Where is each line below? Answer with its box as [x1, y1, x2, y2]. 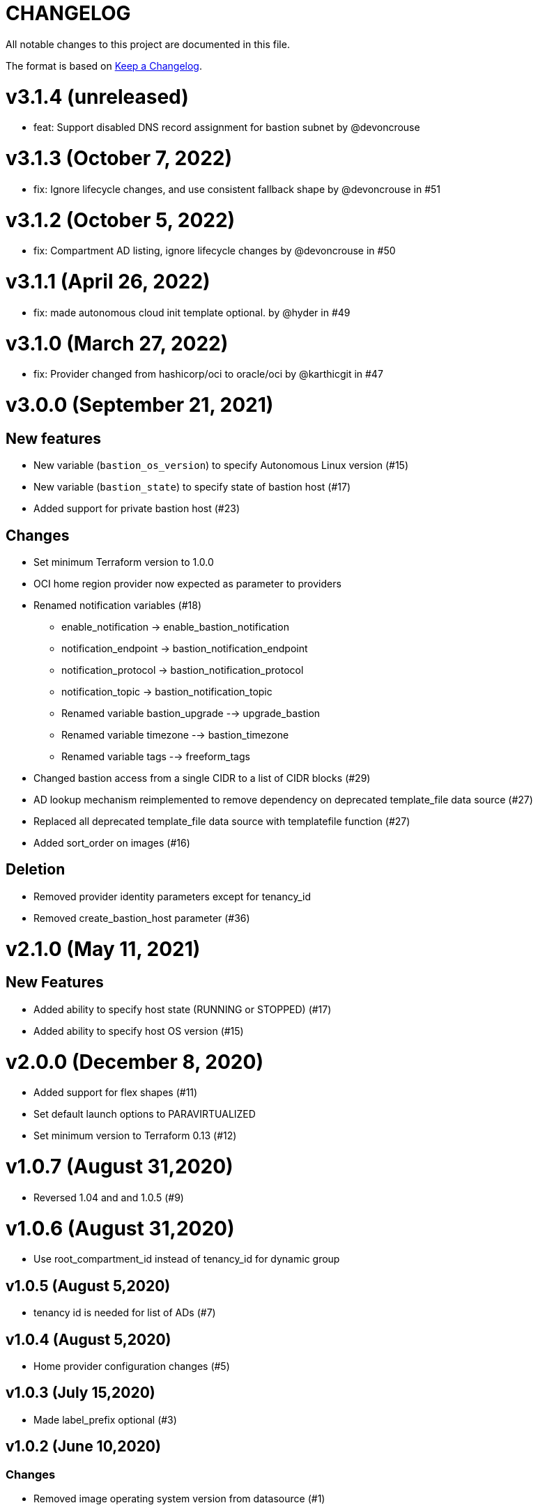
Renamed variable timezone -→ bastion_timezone [61, 729, 289, 741]
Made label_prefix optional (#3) [33, 1413, 177, 1426]
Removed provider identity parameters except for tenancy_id [33, 890, 312, 902]
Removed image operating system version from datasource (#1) [33, 1493, 325, 1505]
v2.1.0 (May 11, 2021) [6, 937, 201, 961]
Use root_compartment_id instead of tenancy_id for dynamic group [33, 1253, 340, 1265]
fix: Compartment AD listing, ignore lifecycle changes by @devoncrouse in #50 [33, 245, 396, 257]
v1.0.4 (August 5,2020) [6, 1330, 171, 1348]
